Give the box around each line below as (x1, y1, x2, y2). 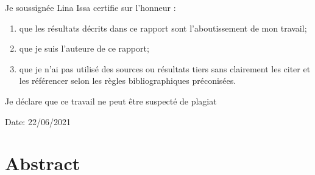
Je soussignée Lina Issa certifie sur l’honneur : (5, 1, 176, 13)
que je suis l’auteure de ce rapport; (19, 42, 149, 55)
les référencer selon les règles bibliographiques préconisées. (19, 74, 236, 87)
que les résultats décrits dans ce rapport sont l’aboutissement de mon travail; (19, 21, 307, 34)
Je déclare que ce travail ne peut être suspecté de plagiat (5, 94, 217, 107)
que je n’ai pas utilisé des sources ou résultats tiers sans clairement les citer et (19, 62, 311, 75)
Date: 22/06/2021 (5, 115, 71, 128)
